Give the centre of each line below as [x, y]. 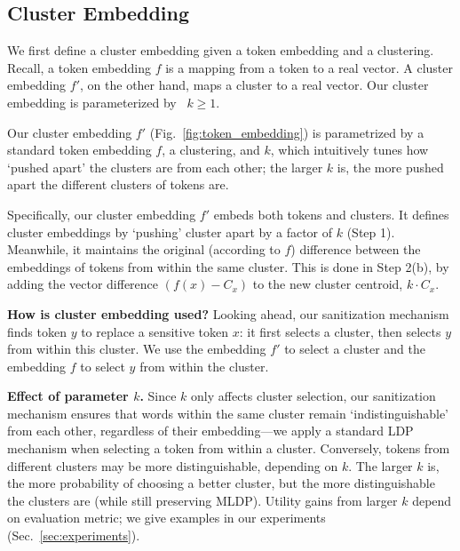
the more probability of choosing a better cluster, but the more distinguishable [221, 483]
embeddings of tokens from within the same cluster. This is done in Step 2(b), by [228, 266]
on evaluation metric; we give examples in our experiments [167, 518]
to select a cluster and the [355, 349]
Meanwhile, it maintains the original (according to [144, 249]
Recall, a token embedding [79, 67]
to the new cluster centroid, [328, 284]
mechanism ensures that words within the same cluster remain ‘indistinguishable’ [228, 413]
